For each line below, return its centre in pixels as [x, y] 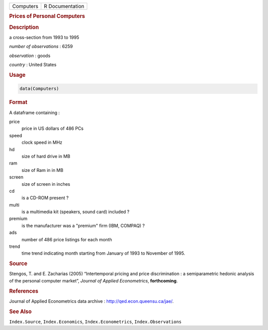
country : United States [33, 65]
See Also [20, 311]
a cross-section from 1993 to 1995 [44, 37]
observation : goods [30, 55]
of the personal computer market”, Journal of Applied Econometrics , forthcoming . [94, 280]
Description [24, 27]
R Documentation [64, 6]
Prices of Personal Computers [47, 16]
